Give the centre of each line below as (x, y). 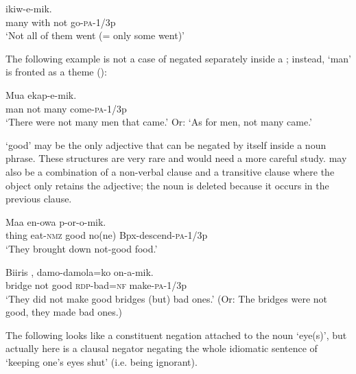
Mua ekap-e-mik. (41, 94)
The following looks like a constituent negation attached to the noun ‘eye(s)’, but (176, 335)
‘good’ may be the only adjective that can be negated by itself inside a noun (166, 144)
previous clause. (39, 199)
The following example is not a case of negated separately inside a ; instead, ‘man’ (178, 58)
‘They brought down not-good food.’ (82, 248)
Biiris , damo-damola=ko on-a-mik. (80, 271)
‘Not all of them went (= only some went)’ (95, 35)
